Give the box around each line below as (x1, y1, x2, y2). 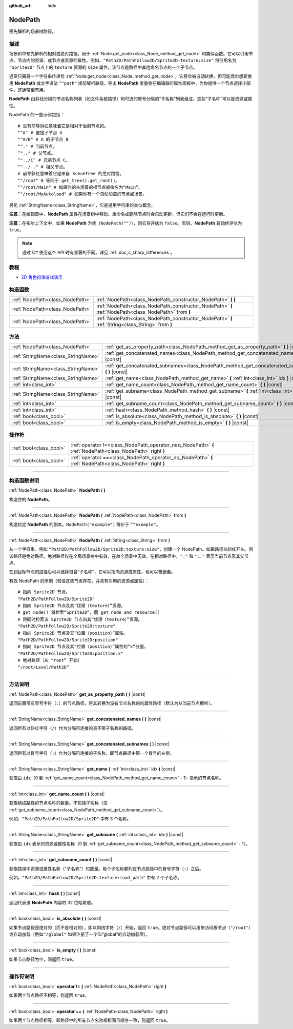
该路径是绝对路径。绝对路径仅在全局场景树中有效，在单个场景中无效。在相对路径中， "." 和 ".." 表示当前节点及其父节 (9, 553, 249, 559)
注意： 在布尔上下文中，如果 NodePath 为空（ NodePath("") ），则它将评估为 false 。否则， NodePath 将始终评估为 (9, 220, 242, 226)
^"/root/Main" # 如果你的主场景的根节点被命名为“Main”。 (18, 184, 143, 190)
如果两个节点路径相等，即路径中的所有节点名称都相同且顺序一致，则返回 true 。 (9, 1017, 170, 1023)
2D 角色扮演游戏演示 (21, 274, 63, 280)
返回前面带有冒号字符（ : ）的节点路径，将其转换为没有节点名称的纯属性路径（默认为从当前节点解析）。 (9, 700, 215, 706)
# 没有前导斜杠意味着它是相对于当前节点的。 (18, 123, 108, 129)
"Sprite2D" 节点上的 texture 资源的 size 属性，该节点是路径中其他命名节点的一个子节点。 (9, 64, 198, 70)
